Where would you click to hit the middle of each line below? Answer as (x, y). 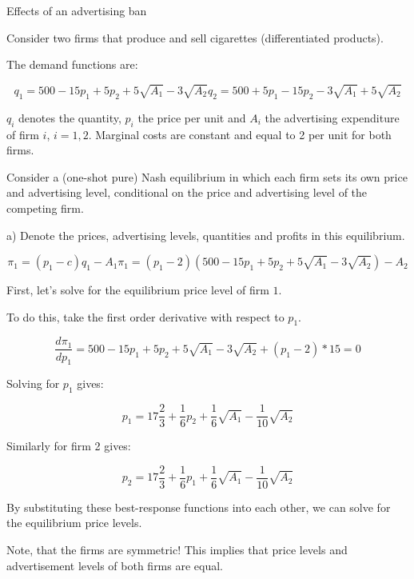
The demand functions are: (72, 64)
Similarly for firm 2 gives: (69, 446)
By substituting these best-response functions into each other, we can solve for (199, 507)
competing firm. (45, 208)
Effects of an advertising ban (77, 10)
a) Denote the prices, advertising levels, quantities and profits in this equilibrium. (206, 235)
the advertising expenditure (332, 117)
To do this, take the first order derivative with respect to (145, 316)
